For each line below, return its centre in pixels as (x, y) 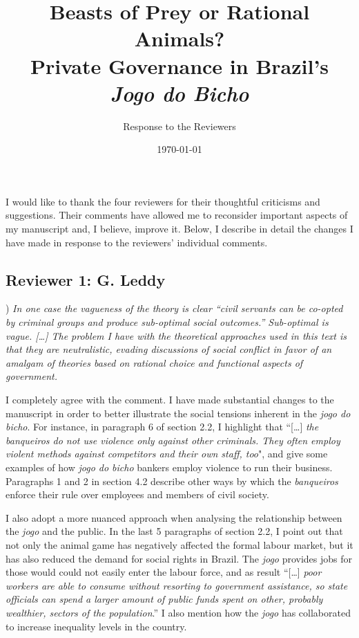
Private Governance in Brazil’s (179, 65)
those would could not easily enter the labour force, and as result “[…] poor (164, 572)
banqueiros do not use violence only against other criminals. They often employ (173, 440)
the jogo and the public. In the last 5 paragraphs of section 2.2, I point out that (174, 531)
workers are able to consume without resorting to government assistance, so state (177, 585)
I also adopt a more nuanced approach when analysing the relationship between (174, 517)
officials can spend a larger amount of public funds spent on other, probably (164, 599)
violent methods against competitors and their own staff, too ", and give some (167, 454)
